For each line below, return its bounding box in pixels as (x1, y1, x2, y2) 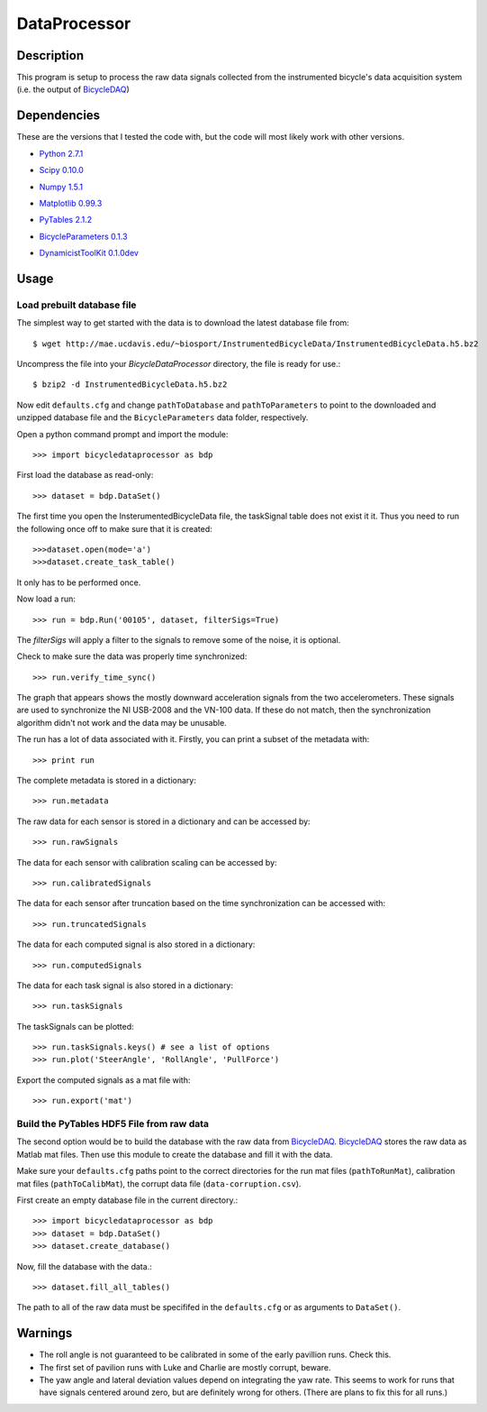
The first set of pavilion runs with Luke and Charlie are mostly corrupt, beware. (39, 1362, 332, 1372)
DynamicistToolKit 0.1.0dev (39, 248, 140, 259)
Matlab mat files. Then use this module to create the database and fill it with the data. (16, 1149, 333, 1160)
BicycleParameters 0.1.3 (39, 231, 128, 242)
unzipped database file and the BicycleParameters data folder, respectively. (16, 412, 309, 423)
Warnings (16, 1325, 73, 1341)
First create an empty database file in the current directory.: (16, 1195, 239, 1206)
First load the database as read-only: (16, 470, 154, 481)
